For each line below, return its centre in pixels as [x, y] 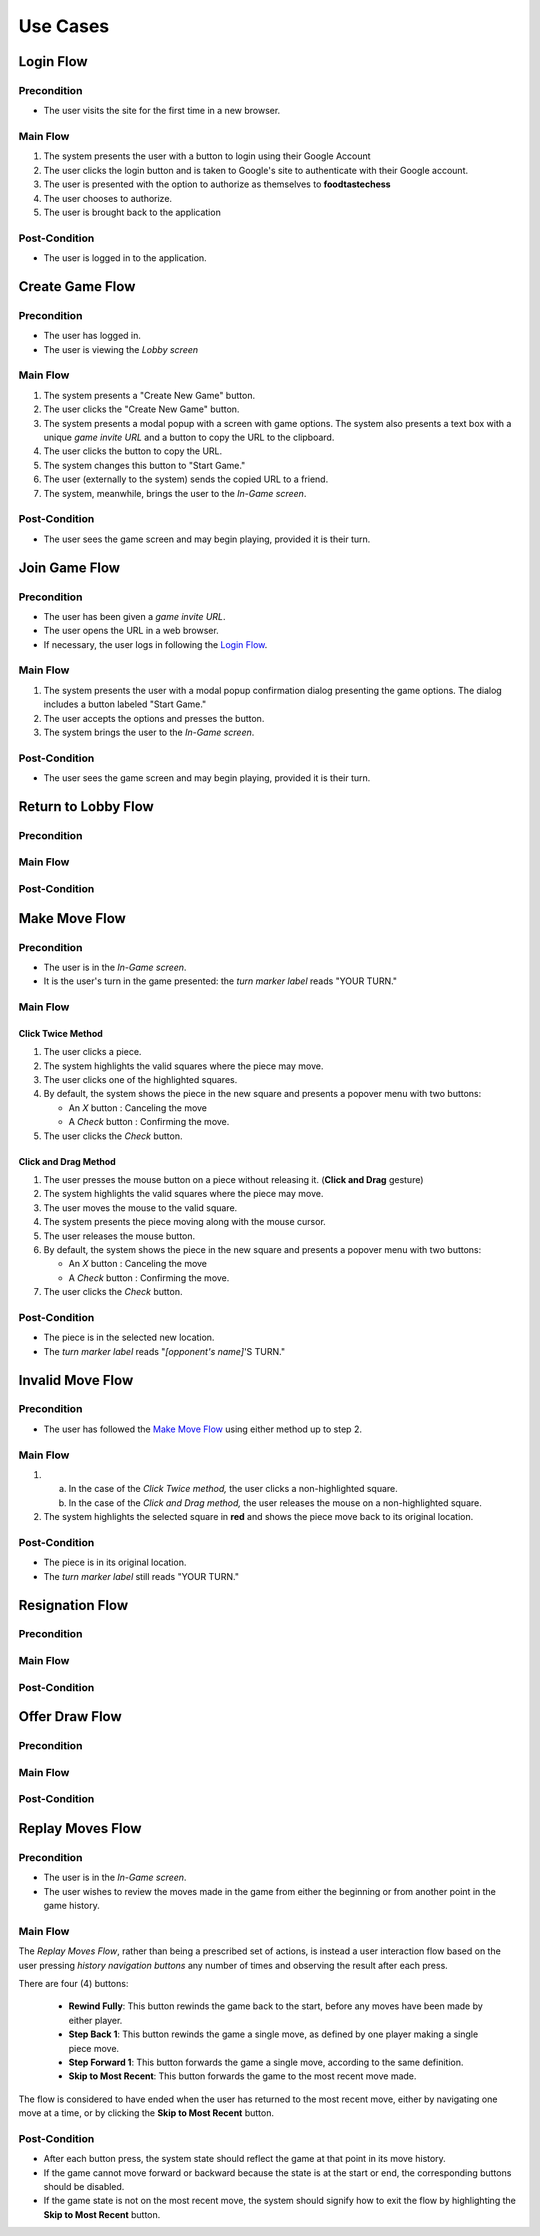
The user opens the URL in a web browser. [131, 631]
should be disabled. [84, 2187]
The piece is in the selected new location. [129, 1337]
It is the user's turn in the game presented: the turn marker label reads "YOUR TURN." [220, 981]
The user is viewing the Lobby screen [121, 349]
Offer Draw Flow [70, 1716]
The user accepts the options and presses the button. [154, 718]
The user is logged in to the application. [125, 258]
